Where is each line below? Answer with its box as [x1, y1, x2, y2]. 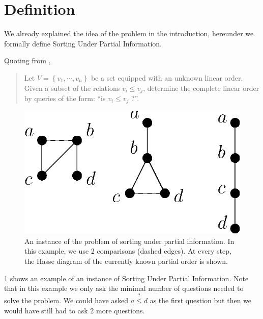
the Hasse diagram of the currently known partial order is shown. [24, 255, 228, 266]
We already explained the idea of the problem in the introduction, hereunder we [4, 28, 254, 39]
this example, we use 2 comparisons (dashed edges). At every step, [24, 246, 231, 256]
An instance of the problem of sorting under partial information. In [24, 235, 235, 246]
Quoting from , [4, 55, 51, 66]
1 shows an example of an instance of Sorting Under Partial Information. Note [4, 273, 249, 283]
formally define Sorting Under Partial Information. [4, 38, 162, 48]
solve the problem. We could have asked [4, 295, 129, 305]
